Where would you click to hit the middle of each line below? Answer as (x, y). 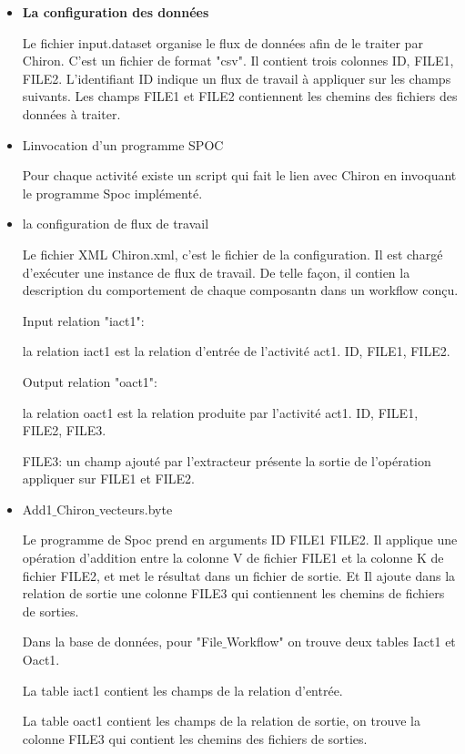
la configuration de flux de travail (116, 224)
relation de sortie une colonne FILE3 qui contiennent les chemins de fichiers (233, 593)
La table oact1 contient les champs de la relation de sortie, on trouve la (222, 721)
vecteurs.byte (136, 509)
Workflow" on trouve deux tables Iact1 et (341, 642)
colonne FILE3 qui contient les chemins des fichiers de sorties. (195, 738)
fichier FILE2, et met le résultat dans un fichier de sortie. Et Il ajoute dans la (239, 575)
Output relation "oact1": (90, 381)
